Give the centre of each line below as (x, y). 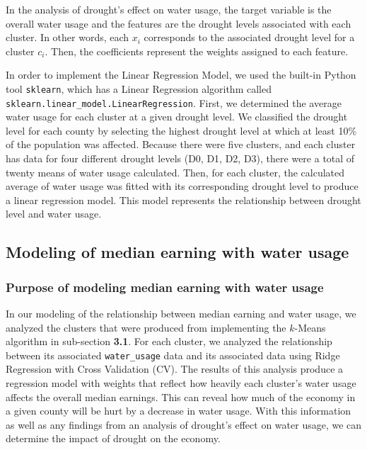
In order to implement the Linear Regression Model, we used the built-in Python (181, 75)
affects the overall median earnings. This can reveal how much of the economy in (181, 396)
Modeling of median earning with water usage (177, 252)
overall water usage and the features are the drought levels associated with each (179, 23)
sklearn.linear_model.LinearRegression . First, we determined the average (174, 102)
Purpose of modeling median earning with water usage (165, 287)
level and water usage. (54, 214)
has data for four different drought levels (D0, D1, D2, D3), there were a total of (180, 158)
